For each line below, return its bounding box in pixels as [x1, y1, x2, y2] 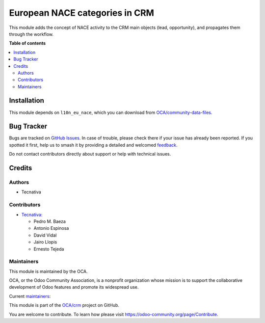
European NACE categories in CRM [9, 7, 155, 18]
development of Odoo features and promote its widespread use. [9, 284, 139, 290]
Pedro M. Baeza [33, 218, 66, 224]
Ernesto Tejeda [33, 246, 64, 252]
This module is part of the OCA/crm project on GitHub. [9, 302, 120, 308]
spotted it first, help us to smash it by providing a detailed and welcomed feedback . [9, 142, 178, 148]
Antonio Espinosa [33, 225, 69, 231]
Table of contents [9, 40, 46, 46]
